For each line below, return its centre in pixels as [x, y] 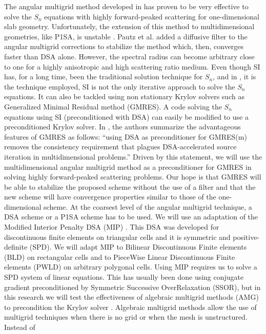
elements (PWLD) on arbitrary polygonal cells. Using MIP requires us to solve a [131, 267]
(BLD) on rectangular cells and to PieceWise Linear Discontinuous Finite [120, 257]
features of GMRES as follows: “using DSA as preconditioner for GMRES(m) [126, 136]
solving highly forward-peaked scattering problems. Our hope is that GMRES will [133, 177]
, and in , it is [234, 76]
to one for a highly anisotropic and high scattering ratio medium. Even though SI [132, 66]
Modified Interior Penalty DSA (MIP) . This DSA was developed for [112, 227]
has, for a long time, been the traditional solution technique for [104, 76]
